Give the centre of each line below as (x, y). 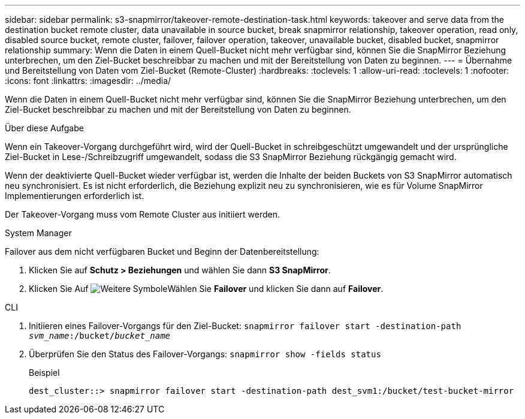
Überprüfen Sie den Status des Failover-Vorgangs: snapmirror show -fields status (205, 354)
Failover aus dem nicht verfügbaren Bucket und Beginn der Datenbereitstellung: (162, 251)
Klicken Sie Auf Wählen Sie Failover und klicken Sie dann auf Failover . (206, 289)
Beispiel (44, 373)
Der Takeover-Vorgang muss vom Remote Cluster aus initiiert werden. (143, 214)
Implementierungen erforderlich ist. (75, 196)
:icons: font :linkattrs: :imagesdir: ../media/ (88, 81)
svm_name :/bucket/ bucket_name (100, 336)
